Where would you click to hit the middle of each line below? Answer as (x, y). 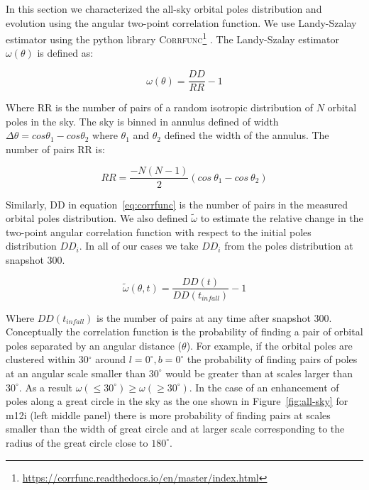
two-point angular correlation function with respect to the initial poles (159, 232)
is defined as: (65, 53)
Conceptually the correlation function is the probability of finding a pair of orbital (184, 332)
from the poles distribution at (289, 246)
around (111, 359)
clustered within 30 (47, 359)
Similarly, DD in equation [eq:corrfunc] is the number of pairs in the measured (177, 204)
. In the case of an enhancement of (264, 387)
